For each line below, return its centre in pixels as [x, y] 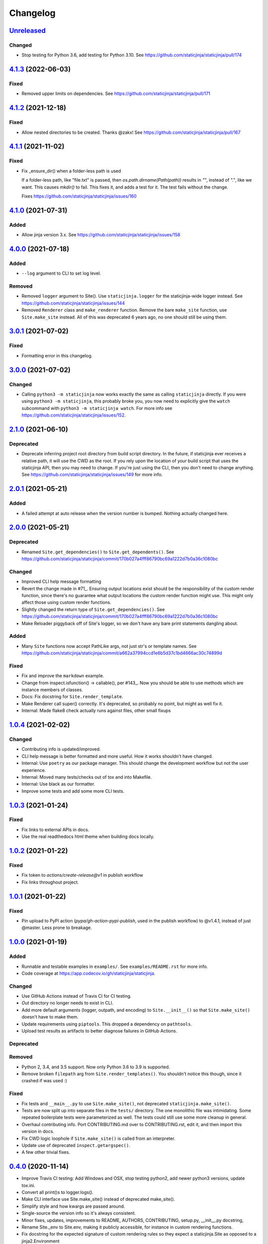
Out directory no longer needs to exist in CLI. [67, 1003]
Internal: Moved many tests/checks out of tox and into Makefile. [87, 777]
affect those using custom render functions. [67, 603]
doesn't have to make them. [50, 1017]
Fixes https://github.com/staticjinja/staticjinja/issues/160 [79, 196]
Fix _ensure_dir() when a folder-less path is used [71, 171]
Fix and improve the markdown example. [63, 676]
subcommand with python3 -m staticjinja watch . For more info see [97, 408]
